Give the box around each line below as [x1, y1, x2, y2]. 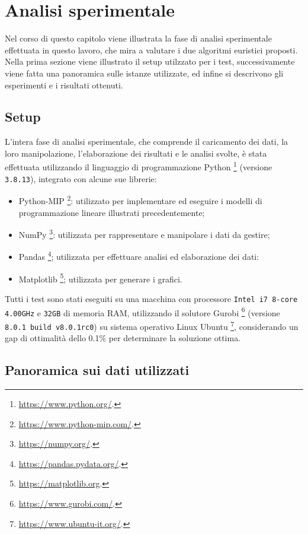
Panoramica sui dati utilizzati [5, 361, 190, 379]
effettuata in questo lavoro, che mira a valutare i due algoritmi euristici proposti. [5, 43, 298, 56]
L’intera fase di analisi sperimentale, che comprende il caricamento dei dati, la [5, 135, 288, 148]
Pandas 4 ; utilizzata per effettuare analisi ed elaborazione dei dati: [18, 249, 259, 263]
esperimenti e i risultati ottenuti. [5, 78, 123, 91]
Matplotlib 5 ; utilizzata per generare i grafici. [18, 271, 182, 285]
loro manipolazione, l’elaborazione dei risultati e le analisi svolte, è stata [5, 147, 267, 159]
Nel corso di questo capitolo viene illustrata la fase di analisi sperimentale [5, 32, 272, 44]
